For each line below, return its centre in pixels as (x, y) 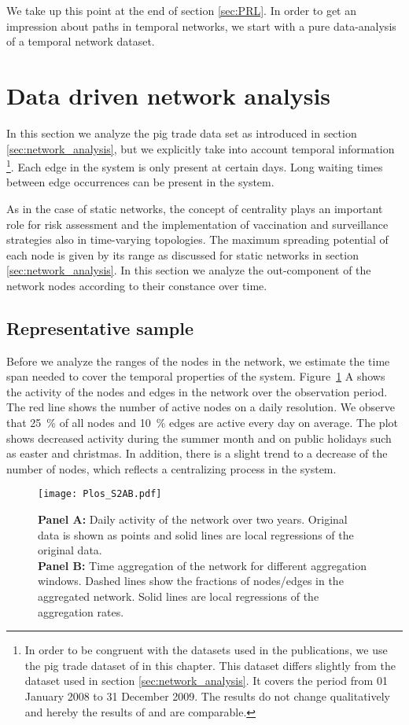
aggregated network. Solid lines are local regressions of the (179, 596)
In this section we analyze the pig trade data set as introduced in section (182, 132)
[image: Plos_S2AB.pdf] (100, 494)
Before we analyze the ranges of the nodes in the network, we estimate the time (198, 361)
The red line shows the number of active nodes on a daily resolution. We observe (201, 407)
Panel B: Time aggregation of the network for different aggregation (203, 565)
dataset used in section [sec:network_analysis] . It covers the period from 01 (206, 681)
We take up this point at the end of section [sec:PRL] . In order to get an (182, 10)
